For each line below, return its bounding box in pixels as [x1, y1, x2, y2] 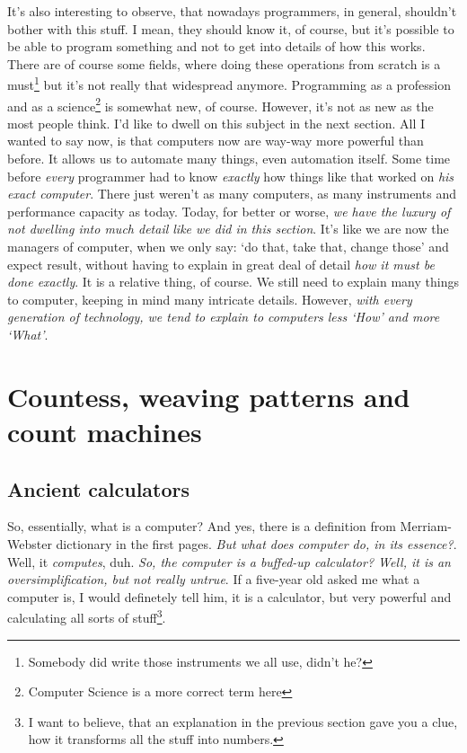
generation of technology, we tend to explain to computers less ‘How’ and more [7, 307, 440, 326]
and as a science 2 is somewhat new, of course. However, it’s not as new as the [7, 93, 434, 115]
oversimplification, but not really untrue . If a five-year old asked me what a [7, 570, 420, 589]
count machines [7, 412, 202, 449]
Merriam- [400, 517, 452, 536]
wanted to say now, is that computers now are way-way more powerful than [7, 131, 424, 150]
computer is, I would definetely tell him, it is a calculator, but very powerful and [7, 587, 452, 606]
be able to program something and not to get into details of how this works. [7, 37, 426, 56]
